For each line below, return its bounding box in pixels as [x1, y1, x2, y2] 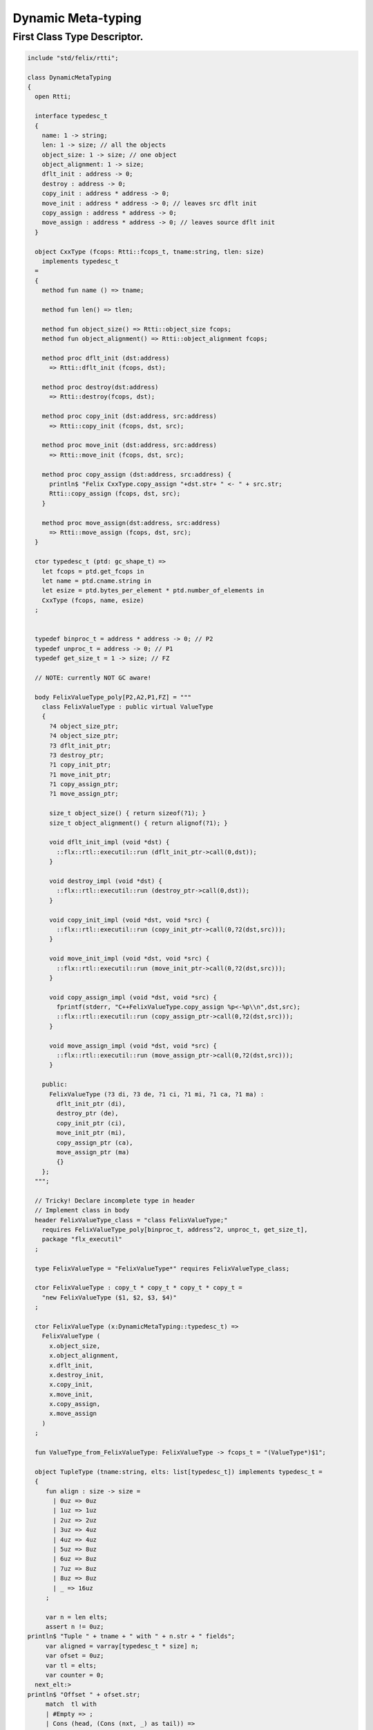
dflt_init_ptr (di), [56, 1100, 126, 1107]
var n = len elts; [45, 1613, 108, 1621]
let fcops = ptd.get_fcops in [41, 567, 144, 575]
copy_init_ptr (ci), [56, 1119, 126, 1127]
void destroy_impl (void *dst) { [49, 877, 162, 885]
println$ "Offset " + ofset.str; [27, 1691, 141, 1698]
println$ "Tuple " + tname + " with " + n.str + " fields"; [27, 1632, 236, 1640]
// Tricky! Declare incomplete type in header [35, 1196, 195, 1204]
